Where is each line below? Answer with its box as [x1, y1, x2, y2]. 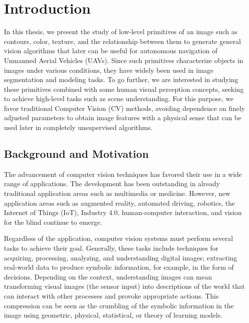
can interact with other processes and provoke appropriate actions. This [4, 290, 219, 301]
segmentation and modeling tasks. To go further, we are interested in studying [4, 74, 238, 85]
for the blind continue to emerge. [4, 216, 103, 227]
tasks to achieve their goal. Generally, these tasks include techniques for [4, 243, 219, 253]
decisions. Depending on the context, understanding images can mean [4, 271, 212, 281]
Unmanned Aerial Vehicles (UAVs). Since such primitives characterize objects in [4, 55, 244, 65]
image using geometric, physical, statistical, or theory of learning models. [4, 310, 223, 320]
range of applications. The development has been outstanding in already [4, 178, 220, 189]
